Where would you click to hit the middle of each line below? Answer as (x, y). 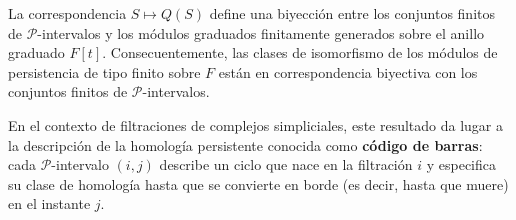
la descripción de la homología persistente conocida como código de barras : (245, 144)
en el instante (49, 203)
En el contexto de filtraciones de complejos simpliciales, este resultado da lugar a (256, 124)
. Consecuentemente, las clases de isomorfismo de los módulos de (300, 52)
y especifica (461, 164)
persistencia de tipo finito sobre (104, 71)
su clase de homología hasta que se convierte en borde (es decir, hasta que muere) (258, 183)
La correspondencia (67, 13)
